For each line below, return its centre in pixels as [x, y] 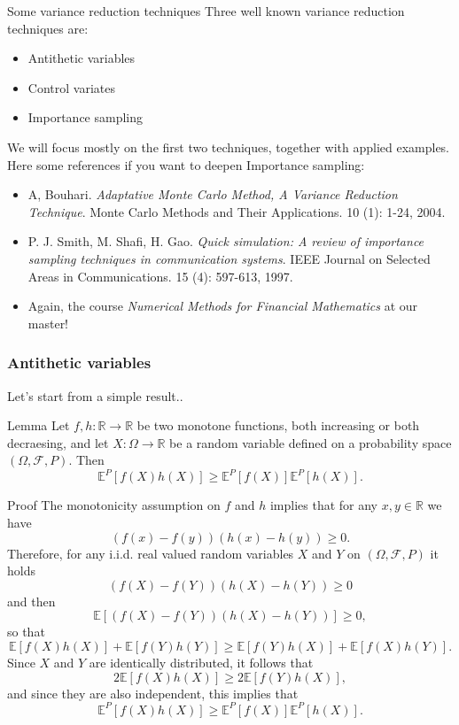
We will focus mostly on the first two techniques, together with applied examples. [228, 147]
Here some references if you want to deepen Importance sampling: [186, 164]
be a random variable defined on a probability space [311, 442]
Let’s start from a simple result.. [95, 395]
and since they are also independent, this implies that [153, 693]
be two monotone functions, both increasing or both [278, 425]
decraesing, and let [58, 442]
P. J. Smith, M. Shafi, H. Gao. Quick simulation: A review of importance [226, 241]
